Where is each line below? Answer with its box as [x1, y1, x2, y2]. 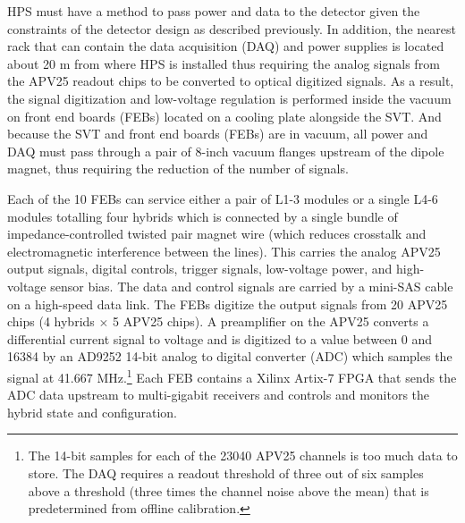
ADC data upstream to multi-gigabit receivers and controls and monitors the [7, 385, 430, 404]
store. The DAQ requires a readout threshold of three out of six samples [28, 463, 424, 482]
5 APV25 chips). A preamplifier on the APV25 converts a [113, 312, 429, 331]
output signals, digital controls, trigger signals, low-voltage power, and [7, 259, 393, 278]
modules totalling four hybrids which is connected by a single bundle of [7, 207, 398, 225]
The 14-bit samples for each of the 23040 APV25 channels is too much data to [28, 446, 458, 465]
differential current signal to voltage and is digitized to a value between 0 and [7, 329, 433, 348]
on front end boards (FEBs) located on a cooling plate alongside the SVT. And [7, 106, 442, 125]
